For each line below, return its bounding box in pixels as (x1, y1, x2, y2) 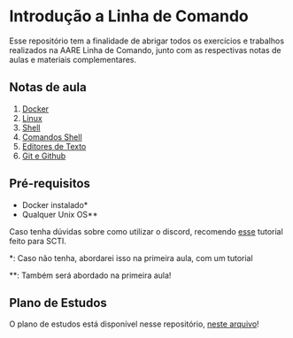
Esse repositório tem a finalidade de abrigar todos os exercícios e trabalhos (9, 35, 285, 46)
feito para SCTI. (9, 235, 66, 246)
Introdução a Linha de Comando (9, 6, 250, 27)
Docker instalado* (21, 199, 89, 210)
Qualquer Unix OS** (21, 209, 98, 219)
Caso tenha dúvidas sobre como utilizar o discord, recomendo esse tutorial (9, 226, 283, 236)
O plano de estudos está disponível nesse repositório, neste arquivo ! (9, 319, 259, 329)
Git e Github (21, 150, 66, 161)
